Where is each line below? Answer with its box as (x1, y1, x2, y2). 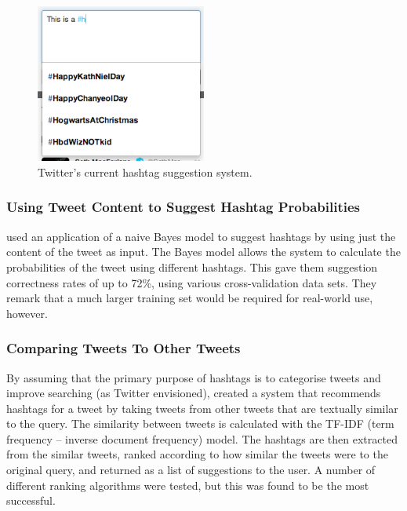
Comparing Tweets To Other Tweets (6, 338, 241, 358)
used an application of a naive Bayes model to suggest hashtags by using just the (6, 228, 396, 244)
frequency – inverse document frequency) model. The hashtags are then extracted (6, 430, 398, 447)
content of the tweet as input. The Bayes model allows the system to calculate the (6, 243, 401, 260)
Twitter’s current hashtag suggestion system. (38, 163, 253, 180)
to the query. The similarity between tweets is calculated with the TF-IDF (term (6, 415, 394, 432)
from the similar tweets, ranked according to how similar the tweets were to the (6, 446, 388, 462)
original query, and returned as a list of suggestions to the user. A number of (6, 462, 376, 478)
